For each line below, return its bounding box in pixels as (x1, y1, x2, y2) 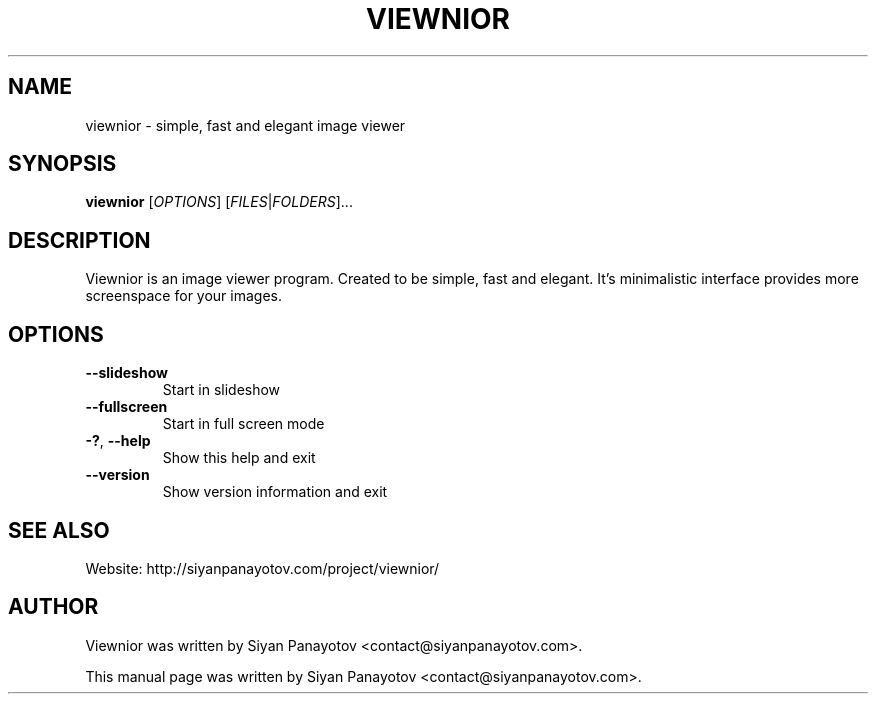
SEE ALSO (8, 517, 110, 543)
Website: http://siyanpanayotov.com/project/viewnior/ (85, 559, 440, 577)
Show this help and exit (162, 449, 316, 467)
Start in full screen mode (162, 415, 325, 433)
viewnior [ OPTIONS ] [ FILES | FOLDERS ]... (85, 193, 353, 211)
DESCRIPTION (8, 227, 151, 253)
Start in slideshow (162, 381, 281, 399)
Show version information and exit (162, 483, 388, 501)
